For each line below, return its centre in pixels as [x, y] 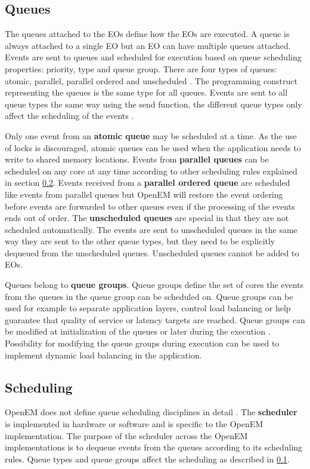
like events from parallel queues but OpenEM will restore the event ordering [144, 194]
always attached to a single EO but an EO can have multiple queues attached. [148, 45]
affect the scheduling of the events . [69, 116]
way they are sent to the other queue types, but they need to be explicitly [140, 241]
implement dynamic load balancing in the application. [103, 355]
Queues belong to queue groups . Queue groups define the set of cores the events [154, 285]
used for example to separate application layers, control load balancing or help [148, 308]
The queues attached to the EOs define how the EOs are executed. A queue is [147, 34]
